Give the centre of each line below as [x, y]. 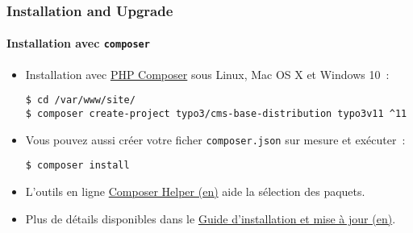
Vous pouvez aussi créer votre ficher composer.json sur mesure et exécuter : [215, 139]
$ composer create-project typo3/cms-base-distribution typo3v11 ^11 [216, 113]
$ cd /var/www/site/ [80, 100]
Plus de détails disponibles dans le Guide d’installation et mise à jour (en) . [211, 218]
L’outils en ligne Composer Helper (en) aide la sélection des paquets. [195, 191]
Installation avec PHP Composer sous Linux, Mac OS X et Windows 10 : [207, 74]
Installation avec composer [78, 43]
